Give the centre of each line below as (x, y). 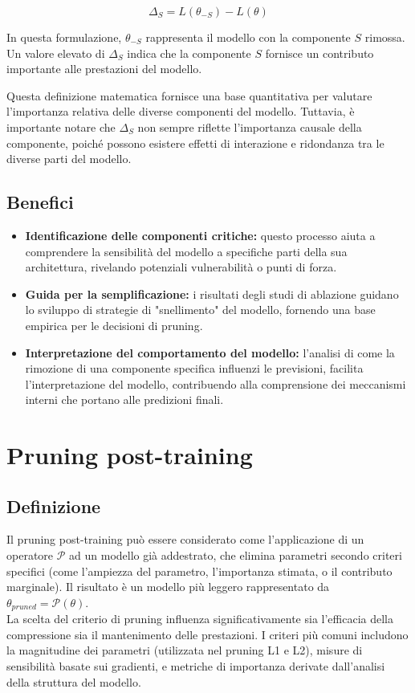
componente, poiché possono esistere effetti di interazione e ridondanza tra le (195, 143)
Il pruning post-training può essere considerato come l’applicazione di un (185, 539)
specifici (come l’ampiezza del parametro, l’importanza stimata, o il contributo (199, 571)
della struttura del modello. (74, 681)
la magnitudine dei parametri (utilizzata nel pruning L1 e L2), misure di (185, 650)
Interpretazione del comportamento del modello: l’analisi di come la (210, 352)
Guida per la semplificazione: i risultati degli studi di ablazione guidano (212, 294)
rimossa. (385, 37)
